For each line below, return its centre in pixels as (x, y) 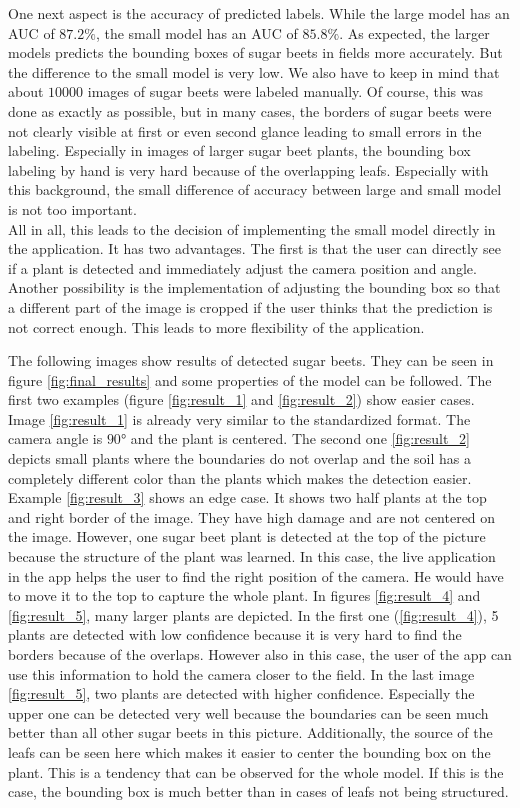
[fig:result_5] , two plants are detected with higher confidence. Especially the (241, 693)
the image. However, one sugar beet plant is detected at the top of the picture (247, 536)
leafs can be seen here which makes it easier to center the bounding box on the (249, 751)
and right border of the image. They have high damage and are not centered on (252, 516)
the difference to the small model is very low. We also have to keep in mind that (254, 71)
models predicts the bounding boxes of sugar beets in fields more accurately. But (255, 52)
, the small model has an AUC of (196, 32)
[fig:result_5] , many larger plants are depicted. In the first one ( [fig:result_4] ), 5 (253, 614)
